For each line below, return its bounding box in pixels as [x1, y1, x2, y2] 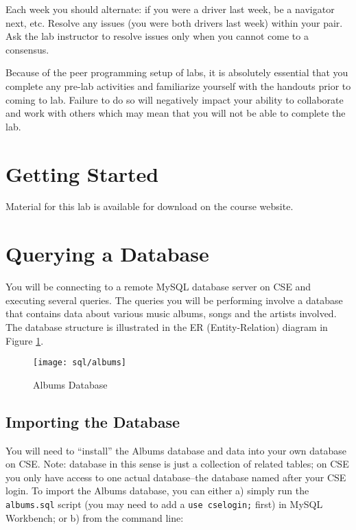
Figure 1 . [5, 333, 44, 347]
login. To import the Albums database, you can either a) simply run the [5, 483, 309, 498]
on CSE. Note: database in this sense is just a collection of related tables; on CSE [5, 457, 349, 471]
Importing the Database [5, 411, 180, 432]
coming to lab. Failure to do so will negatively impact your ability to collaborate [5, 92, 344, 106]
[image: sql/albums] [33, 358, 127, 368]
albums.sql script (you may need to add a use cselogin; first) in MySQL [5, 496, 323, 511]
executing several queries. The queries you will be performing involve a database [5, 292, 343, 307]
